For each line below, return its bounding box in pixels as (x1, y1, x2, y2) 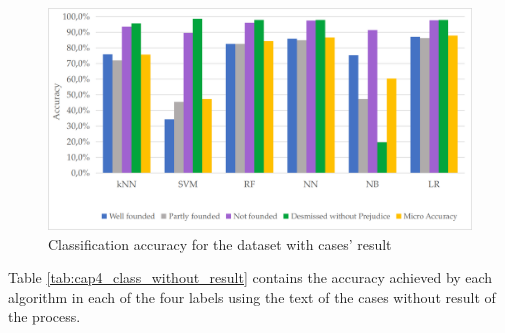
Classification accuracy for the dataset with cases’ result (48, 233, 392, 254)
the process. (8, 306, 81, 327)
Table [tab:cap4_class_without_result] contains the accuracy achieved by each (8, 267, 493, 288)
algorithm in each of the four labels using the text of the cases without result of (8, 286, 496, 307)
